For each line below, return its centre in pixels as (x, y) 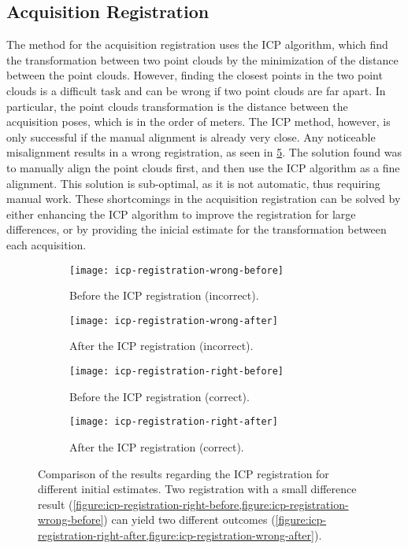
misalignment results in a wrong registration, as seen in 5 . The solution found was (204, 152)
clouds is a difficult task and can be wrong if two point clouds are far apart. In (196, 90)
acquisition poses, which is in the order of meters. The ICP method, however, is (198, 122)
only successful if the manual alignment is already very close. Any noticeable (191, 136)
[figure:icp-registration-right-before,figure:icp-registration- (211, 504)
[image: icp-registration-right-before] (177, 372)
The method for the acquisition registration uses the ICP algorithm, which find (197, 44)
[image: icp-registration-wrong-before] (177, 270)
